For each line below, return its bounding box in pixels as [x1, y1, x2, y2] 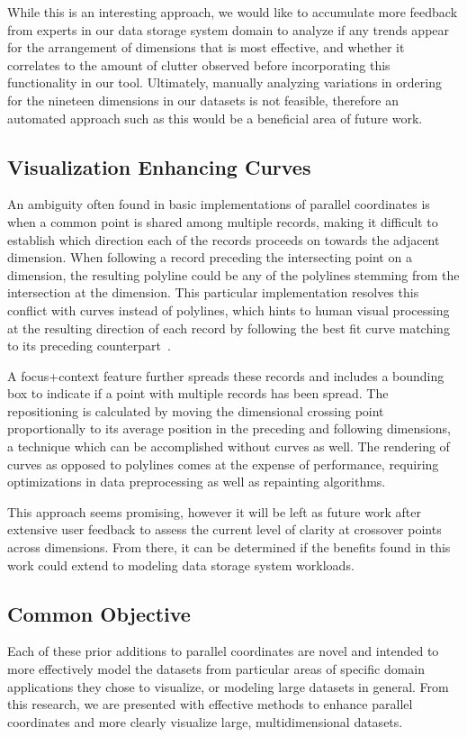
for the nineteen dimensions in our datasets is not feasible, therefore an [7, 90, 400, 109]
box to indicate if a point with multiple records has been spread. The [7, 384, 389, 403]
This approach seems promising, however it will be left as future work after [7, 502, 421, 521]
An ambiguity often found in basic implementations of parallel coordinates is [7, 195, 430, 214]
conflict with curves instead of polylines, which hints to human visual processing [7, 300, 450, 319]
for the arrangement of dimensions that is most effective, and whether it [7, 38, 405, 57]
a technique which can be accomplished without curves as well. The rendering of [7, 437, 450, 456]
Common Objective [7, 599, 191, 627]
